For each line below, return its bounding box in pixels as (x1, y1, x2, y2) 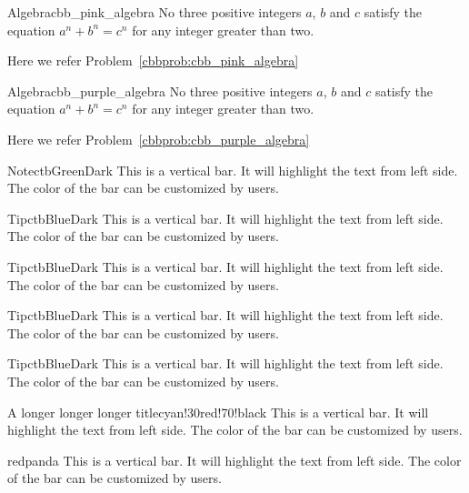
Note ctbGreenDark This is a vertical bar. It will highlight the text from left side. (7, 160, 458, 179)
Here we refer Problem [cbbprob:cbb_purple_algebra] (7, 129, 310, 148)
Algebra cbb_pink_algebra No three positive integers (7, 3, 302, 21)
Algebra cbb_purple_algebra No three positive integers (7, 81, 313, 100)
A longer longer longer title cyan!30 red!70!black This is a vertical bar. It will (7, 402, 429, 421)
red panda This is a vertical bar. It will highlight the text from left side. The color (7, 450, 462, 469)
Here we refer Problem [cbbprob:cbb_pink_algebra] (7, 51, 299, 70)
